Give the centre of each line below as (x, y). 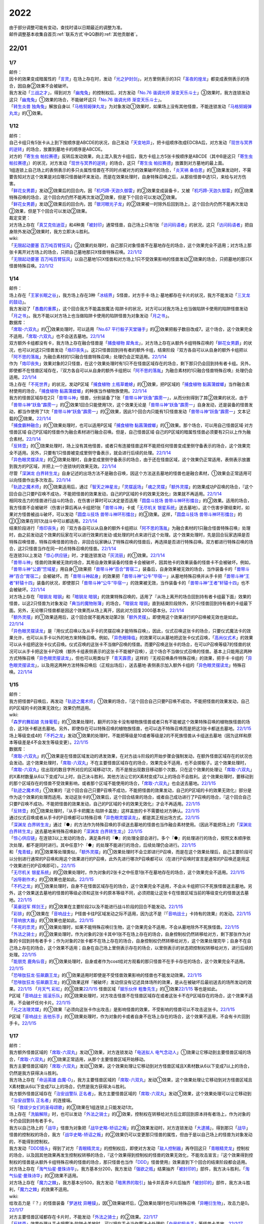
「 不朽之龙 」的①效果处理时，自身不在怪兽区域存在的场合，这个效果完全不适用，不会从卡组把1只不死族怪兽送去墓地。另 (131, 886)
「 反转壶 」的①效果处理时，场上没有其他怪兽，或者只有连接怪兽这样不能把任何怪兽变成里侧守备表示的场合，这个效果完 (130, 446)
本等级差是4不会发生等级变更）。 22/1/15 (49, 742)
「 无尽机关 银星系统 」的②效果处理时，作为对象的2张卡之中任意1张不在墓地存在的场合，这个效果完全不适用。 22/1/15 (127, 872)
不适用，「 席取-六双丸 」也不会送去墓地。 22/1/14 (57, 336)
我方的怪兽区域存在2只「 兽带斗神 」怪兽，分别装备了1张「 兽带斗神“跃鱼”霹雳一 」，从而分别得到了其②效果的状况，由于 (129, 398)
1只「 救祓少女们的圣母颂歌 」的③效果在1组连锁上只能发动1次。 (73, 1107)
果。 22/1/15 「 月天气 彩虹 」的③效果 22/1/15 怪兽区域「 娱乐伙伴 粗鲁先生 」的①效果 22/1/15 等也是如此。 (114, 989)
